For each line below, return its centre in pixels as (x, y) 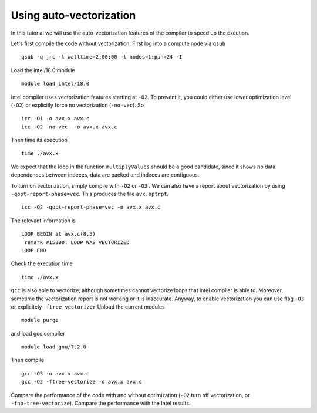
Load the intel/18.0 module (43, 70)
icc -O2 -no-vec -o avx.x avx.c (69, 127)
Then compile (27, 360)
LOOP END (34, 250)
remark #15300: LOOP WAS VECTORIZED (77, 242)
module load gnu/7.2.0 (54, 347)
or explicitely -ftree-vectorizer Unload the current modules (88, 307)
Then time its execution (39, 140)
